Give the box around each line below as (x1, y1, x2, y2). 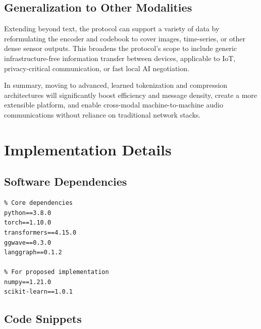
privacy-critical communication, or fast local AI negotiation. (4, 63, 189, 73)
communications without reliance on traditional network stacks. (4, 109, 201, 120)
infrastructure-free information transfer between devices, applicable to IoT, (4, 52, 236, 63)
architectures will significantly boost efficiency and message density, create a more (4, 89, 257, 100)
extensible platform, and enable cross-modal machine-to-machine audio (4, 99, 223, 110)
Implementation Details (4, 139, 172, 159)
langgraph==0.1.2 (4, 249, 62, 256)
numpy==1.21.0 (4, 278, 51, 286)
